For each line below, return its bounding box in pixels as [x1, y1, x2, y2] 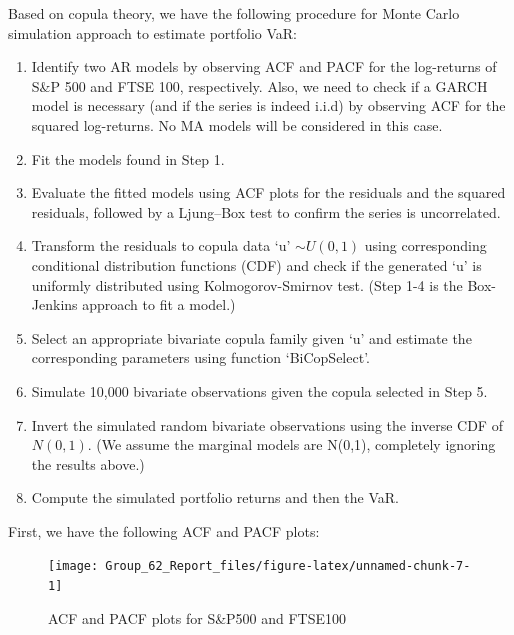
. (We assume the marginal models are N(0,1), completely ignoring [87, 434, 496, 455]
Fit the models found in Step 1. [31, 148, 225, 169]
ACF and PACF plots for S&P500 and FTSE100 [48, 607, 347, 628]
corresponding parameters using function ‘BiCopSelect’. [31, 347, 370, 368]
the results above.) [31, 453, 145, 474]
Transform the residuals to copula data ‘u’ [31, 235, 291, 256]
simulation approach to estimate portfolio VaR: [8, 22, 298, 43]
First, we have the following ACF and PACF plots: [8, 520, 320, 541]
